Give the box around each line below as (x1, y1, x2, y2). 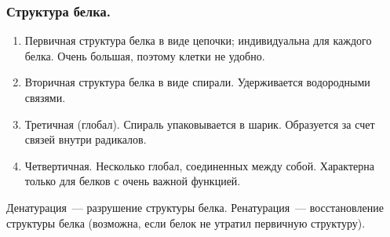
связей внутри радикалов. (24, 131, 147, 148)
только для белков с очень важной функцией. (24, 173, 241, 189)
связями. (24, 89, 66, 105)
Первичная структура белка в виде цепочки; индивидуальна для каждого (24, 32, 372, 49)
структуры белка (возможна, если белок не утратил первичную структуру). (6, 214, 366, 231)
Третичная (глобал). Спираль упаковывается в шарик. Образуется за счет (24, 115, 375, 132)
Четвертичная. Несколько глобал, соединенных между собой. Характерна (24, 157, 374, 173)
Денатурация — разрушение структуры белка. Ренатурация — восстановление (6, 199, 384, 215)
